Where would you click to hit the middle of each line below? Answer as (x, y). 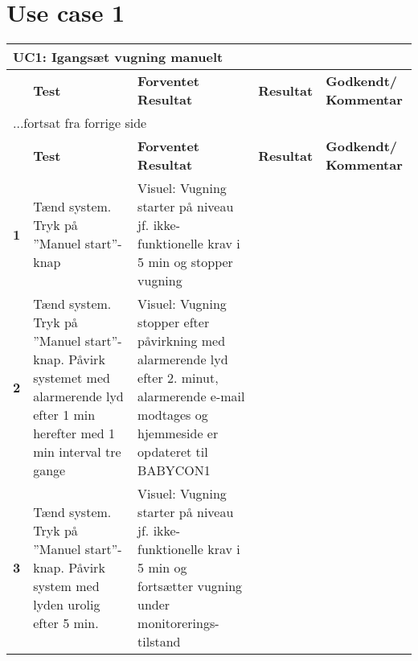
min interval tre (77, 452)
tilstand (159, 642)
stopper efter (174, 322)
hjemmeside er (178, 433)
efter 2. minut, (178, 378)
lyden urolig (67, 605)
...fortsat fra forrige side (80, 123)
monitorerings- (178, 623)
